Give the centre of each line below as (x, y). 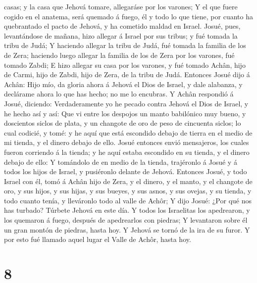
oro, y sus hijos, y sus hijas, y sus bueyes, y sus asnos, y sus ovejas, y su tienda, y (128, 191)
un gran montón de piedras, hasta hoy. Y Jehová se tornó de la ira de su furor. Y (127, 229)
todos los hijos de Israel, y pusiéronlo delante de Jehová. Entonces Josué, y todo (126, 171)
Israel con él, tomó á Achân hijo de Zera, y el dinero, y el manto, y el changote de (128, 181)
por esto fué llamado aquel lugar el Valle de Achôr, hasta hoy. (98, 239)
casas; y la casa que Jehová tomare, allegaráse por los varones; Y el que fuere (121, 6)
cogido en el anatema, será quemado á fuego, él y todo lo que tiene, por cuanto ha (128, 16)
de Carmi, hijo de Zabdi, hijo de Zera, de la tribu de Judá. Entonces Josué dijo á (127, 74)
